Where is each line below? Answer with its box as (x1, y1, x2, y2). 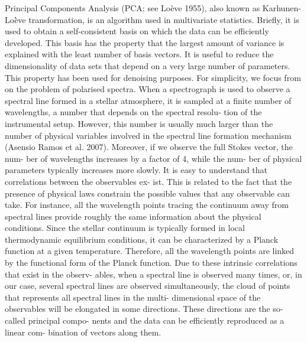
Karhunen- (262, 2, 301, 14)
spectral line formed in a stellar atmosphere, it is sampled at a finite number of (5, 94, 292, 106)
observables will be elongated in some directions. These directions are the (5, 302, 270, 315)
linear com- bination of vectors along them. (5, 325, 161, 338)
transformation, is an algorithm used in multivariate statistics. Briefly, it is (28, 13, 299, 25)
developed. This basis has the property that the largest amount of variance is (5, 36, 285, 48)
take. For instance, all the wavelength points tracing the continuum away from (5, 198, 289, 211)
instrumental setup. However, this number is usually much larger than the (5, 117, 273, 129)
